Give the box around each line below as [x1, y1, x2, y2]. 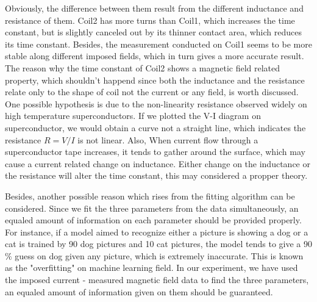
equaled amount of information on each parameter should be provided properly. [5, 214, 302, 226]
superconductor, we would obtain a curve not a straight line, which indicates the [5, 121, 306, 134]
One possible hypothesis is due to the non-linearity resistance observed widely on [5, 97, 307, 110]
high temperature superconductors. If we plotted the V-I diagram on [5, 109, 261, 122]
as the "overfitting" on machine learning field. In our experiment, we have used [5, 261, 298, 274]
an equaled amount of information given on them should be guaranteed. [5, 285, 273, 298]
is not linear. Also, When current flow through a [77, 133, 258, 146]
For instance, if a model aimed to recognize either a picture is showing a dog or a [5, 225, 308, 238]
